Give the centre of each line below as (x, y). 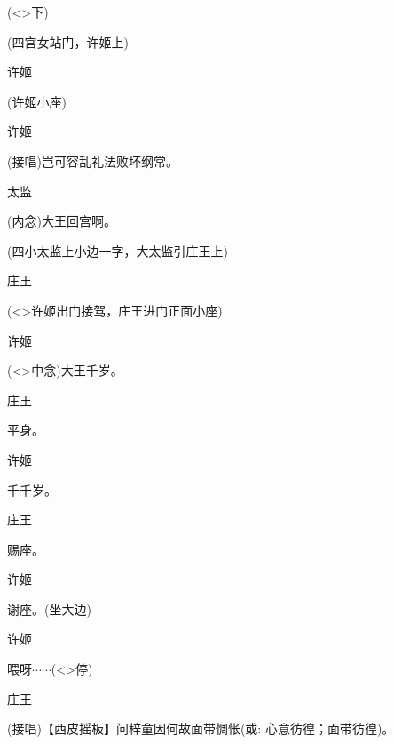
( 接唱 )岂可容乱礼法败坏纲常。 (93, 160)
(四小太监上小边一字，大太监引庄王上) (118, 250)
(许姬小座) (37, 101)
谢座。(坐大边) (49, 608)
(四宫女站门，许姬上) (68, 41)
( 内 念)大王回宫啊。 (62, 221)
